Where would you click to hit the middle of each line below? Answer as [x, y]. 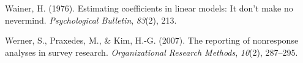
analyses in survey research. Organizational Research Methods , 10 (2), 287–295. [151, 52]
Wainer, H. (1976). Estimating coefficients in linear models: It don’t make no [149, 8]
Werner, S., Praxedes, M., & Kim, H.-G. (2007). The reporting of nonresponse [152, 40]
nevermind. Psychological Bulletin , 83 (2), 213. [91, 20]
